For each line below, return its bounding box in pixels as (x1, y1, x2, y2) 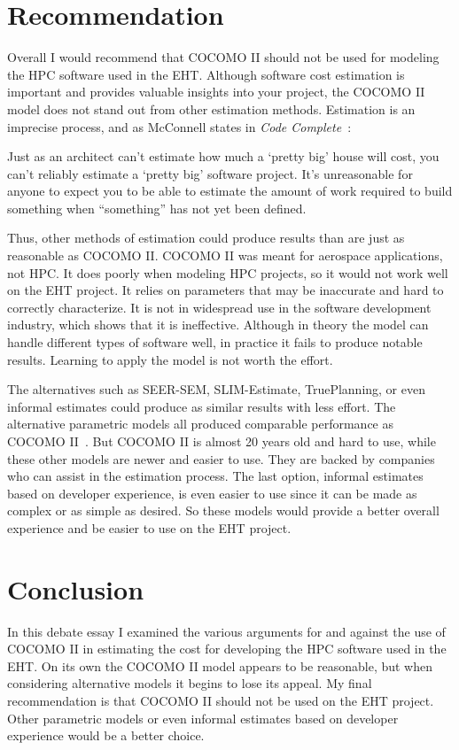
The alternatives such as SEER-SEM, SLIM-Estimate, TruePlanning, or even (7, 380, 425, 398)
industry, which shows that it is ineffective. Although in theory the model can (7, 315, 429, 334)
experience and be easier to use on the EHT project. (7, 518, 292, 537)
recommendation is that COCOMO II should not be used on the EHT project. (7, 692, 434, 710)
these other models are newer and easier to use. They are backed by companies (7, 449, 435, 468)
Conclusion (7, 570, 144, 607)
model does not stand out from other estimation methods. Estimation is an (7, 99, 416, 118)
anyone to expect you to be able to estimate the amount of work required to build (7, 182, 453, 200)
